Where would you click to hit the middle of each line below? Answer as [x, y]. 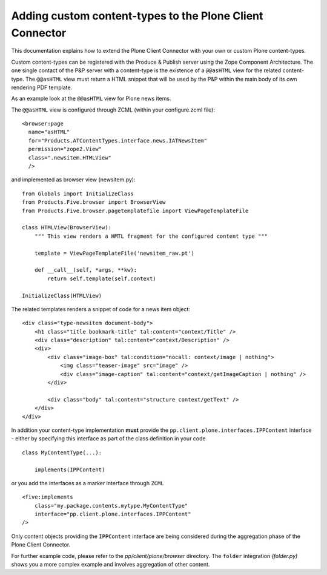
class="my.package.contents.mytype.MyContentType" [111, 506]
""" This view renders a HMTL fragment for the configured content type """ [151, 236]
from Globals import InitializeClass [78, 193]
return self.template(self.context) [102, 278]
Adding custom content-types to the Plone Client [137, 16]
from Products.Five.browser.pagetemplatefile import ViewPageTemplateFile [135, 210]
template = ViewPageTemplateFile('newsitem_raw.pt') [114, 253]
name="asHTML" [49, 132]
